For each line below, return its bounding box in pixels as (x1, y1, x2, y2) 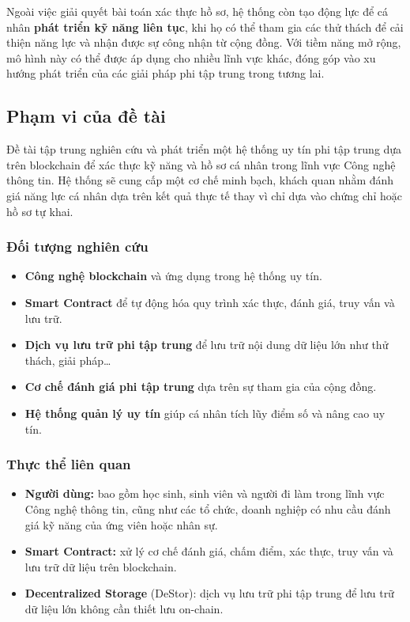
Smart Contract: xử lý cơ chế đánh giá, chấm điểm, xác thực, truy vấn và (24, 543, 393, 559)
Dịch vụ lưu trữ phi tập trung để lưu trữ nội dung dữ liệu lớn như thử (24, 336, 389, 353)
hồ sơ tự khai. (6, 203, 73, 219)
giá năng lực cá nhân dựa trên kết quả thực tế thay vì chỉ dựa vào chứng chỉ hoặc (6, 187, 402, 203)
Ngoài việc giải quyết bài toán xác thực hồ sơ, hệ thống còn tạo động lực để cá (6, 3, 389, 19)
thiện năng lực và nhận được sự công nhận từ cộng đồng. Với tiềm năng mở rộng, (6, 34, 401, 51)
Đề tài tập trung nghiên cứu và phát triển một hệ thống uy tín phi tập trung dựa (6, 141, 402, 157)
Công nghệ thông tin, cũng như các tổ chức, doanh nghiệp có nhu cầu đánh (24, 500, 391, 517)
